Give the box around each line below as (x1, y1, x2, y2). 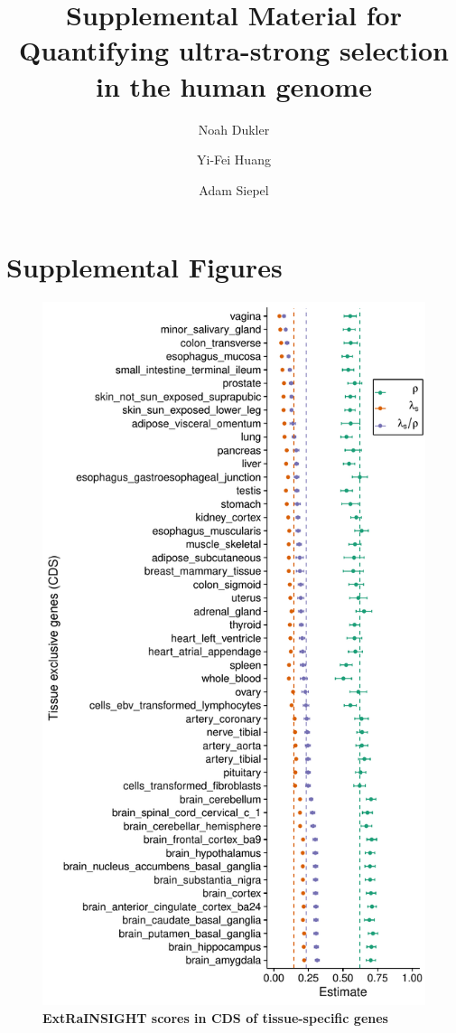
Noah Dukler (198, 119, 270, 138)
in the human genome (96, 67, 372, 104)
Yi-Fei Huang (197, 150, 271, 169)
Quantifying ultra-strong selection (19, 32, 449, 69)
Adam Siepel (199, 180, 269, 199)
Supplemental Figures (6, 249, 283, 286)
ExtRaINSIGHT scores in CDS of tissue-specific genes (42, 1008, 388, 1027)
